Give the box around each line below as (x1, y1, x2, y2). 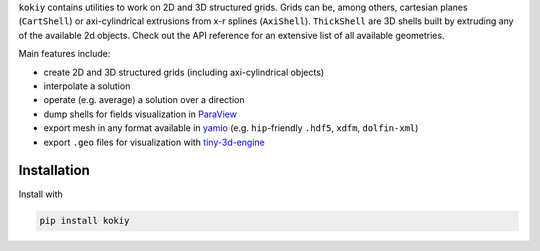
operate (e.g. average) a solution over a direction (43, 94, 245, 106)
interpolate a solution (43, 80, 131, 92)
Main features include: (18, 48, 111, 60)
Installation (18, 162, 90, 179)
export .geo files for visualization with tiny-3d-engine (43, 136, 265, 148)
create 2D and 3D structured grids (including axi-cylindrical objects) (43, 66, 325, 78)
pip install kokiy (39, 215, 130, 227)
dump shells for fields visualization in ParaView (43, 108, 237, 120)
